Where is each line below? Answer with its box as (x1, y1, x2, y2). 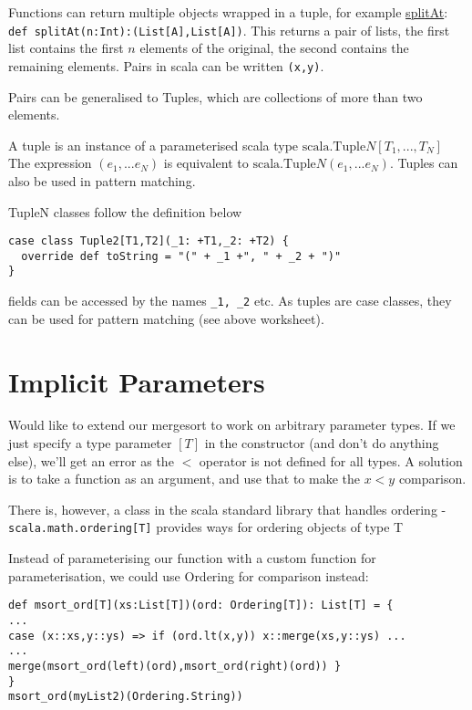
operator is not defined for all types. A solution (199, 451, 463, 470)
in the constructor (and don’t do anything (204, 433, 439, 453)
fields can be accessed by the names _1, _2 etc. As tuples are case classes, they (8, 291, 452, 310)
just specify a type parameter (8, 433, 172, 453)
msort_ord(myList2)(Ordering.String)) (8, 690, 243, 704)
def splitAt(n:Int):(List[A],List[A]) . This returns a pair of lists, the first (8, 20, 450, 39)
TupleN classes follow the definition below (8, 202, 242, 221)
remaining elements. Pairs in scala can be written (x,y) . (8, 56, 324, 75)
